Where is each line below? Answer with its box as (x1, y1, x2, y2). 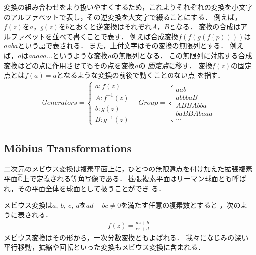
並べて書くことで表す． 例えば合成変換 (52, 31, 179, 41)
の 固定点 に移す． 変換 (138, 60, 213, 70)
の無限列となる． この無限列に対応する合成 (111, 50, 252, 60)
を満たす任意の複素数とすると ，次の (121, 200, 241, 210)
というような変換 (52, 50, 108, 60)
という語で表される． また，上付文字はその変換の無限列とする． (18, 41, 228, 51)
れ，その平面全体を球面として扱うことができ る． (4, 183, 166, 193)
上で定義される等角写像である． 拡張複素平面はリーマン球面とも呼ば (22, 173, 246, 183)
